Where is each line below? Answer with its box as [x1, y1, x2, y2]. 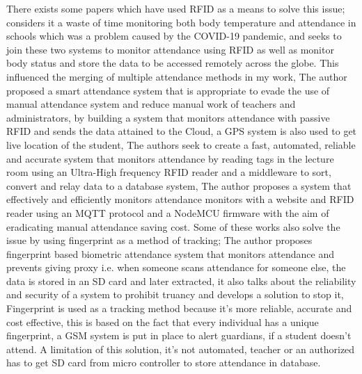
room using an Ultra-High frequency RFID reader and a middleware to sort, [6, 165, 331, 179]
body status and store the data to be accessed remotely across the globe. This [6, 56, 339, 70]
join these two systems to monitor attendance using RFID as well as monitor [6, 42, 334, 56]
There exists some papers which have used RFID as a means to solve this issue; [6, 1, 345, 15]
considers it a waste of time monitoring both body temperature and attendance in [6, 15, 356, 29]
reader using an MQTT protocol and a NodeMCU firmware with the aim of [6, 205, 329, 220]
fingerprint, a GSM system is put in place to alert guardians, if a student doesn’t [6, 328, 352, 343]
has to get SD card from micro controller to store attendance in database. [6, 355, 321, 370]
